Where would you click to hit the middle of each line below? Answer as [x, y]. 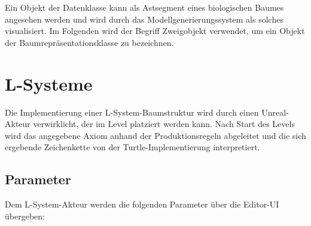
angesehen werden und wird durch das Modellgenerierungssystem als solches [144, 19]
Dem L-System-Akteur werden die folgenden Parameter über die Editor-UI [142, 204]
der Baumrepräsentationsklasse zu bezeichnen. [89, 42]
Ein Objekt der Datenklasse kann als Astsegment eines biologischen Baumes [144, 7]
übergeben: [25, 216]
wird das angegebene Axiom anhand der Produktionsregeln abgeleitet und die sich [155, 135]
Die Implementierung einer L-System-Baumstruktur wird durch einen [132, 112]
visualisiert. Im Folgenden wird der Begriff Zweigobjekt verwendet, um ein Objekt [155, 31]
